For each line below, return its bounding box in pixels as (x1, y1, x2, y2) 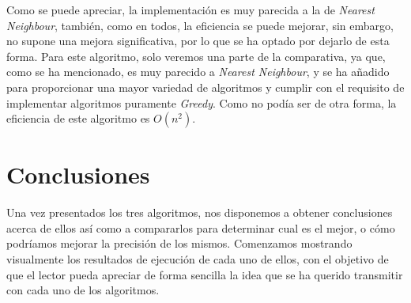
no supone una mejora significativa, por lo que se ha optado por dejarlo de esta (6, 32, 390, 49)
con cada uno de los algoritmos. (6, 282, 160, 298)
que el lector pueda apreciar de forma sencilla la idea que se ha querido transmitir (6, 266, 403, 282)
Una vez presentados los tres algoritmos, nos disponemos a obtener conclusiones (6, 204, 393, 221)
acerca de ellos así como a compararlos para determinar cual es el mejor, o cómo (6, 219, 395, 236)
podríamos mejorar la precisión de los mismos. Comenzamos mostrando (6, 235, 353, 252)
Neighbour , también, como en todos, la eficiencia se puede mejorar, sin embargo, (6, 17, 394, 33)
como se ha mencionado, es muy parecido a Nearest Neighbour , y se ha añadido (6, 63, 390, 80)
